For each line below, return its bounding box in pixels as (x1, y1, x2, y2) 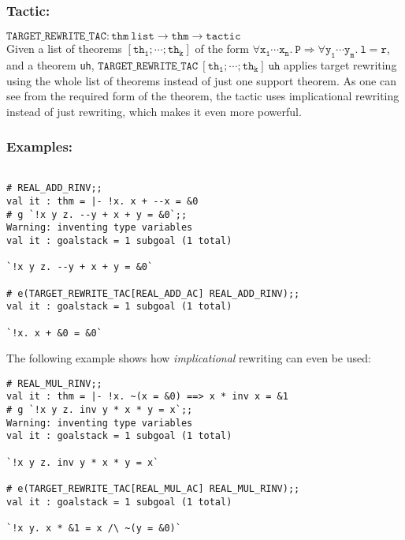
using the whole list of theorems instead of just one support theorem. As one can (6, 72, 396, 88)
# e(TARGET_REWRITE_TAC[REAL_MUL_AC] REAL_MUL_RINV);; (6, 483, 300, 495)
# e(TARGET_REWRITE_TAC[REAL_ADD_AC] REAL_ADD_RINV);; (6, 287, 300, 299)
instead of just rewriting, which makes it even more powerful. (6, 103, 302, 119)
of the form (195, 40, 250, 57)
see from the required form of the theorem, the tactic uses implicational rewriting (6, 88, 399, 104)
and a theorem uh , (6, 57, 95, 73)
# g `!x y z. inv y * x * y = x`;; (6, 404, 193, 416)
